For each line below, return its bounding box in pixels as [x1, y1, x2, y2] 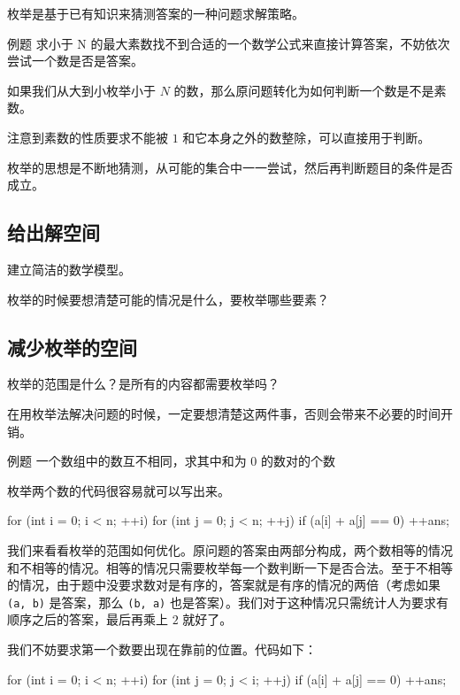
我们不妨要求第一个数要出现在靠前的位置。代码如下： [7, 639, 317, 658]
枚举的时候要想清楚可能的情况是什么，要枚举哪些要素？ [7, 290, 329, 308]
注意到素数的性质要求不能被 [7, 127, 168, 146]
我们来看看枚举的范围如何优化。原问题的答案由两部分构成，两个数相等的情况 [7, 540, 453, 559]
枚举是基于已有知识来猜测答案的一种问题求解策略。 [7, 4, 304, 22]
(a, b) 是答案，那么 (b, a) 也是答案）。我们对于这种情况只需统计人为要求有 [7, 592, 448, 611]
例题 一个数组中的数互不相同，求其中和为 [7, 452, 247, 470]
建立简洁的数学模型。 [7, 259, 131, 278]
